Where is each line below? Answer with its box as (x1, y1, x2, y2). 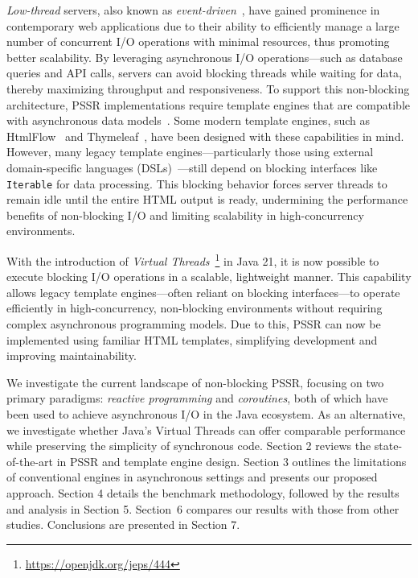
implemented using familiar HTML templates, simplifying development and (6, 331, 378, 348)
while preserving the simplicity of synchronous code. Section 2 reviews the (6, 437, 371, 454)
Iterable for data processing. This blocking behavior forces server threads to (6, 175, 387, 192)
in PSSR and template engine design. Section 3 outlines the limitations (56, 452, 407, 469)
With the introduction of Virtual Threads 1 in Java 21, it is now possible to (6, 250, 379, 269)
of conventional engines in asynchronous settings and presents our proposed (6, 469, 378, 485)
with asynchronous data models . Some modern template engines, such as (6, 112, 371, 129)
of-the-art (6, 452, 53, 469)
